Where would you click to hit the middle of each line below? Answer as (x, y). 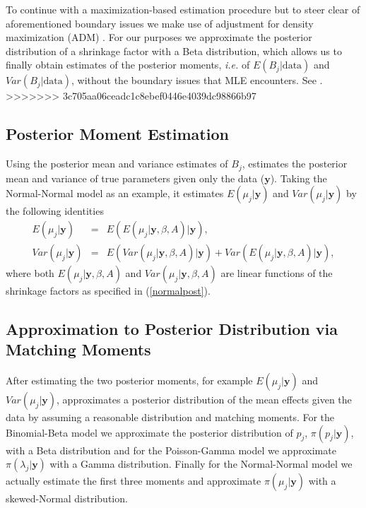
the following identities (55, 211)
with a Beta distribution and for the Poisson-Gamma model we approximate (171, 450)
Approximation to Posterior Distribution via (172, 328)
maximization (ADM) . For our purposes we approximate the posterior (159, 37)
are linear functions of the (277, 272)
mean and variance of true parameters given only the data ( (135, 178)
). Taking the (299, 178)
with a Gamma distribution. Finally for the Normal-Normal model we (201, 464)
